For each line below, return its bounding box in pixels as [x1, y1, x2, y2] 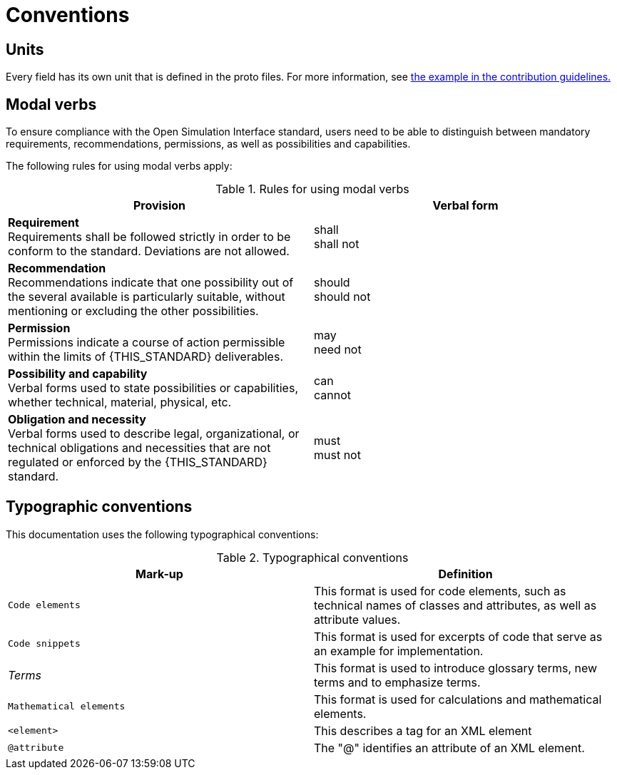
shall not [314, 237, 360, 252]
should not [314, 289, 371, 304]
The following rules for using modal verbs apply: [6, 160, 233, 173]
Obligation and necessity [8, 412, 146, 427]
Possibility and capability [8, 366, 148, 381]
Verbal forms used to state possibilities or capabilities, [8, 381, 298, 396]
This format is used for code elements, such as [314, 583, 566, 598]
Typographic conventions [6, 498, 193, 516]
